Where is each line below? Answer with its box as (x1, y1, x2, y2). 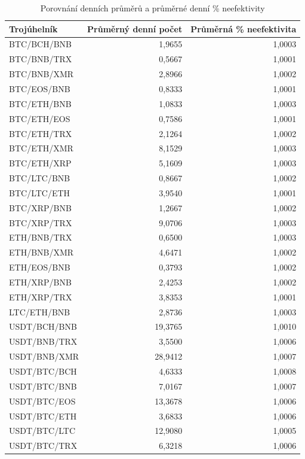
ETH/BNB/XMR (9, 246, 74, 259)
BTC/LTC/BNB (9, 172, 70, 184)
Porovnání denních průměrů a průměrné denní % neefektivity (40, 2, 265, 14)
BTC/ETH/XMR (9, 142, 73, 154)
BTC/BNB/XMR (9, 68, 74, 80)
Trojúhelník (9, 22, 58, 35)
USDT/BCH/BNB (9, 320, 77, 333)
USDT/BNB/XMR (9, 350, 79, 363)
